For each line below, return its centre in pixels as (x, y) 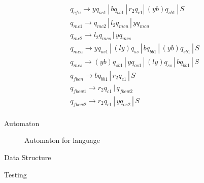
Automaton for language (62, 140)
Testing (15, 174)
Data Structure (28, 157)
